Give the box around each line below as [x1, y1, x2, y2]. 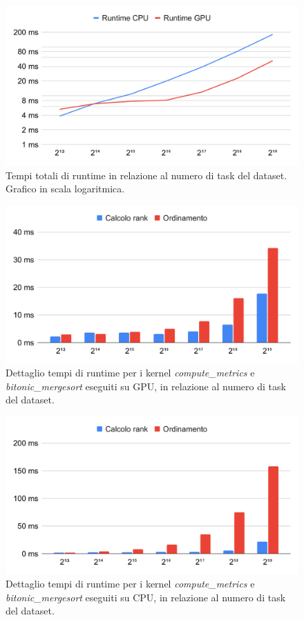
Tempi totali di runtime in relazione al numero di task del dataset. [6, 167, 287, 182]
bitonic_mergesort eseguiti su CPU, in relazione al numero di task [6, 590, 286, 604]
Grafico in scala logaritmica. [6, 181, 125, 196]
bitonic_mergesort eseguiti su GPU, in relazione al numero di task [6, 379, 286, 393]
